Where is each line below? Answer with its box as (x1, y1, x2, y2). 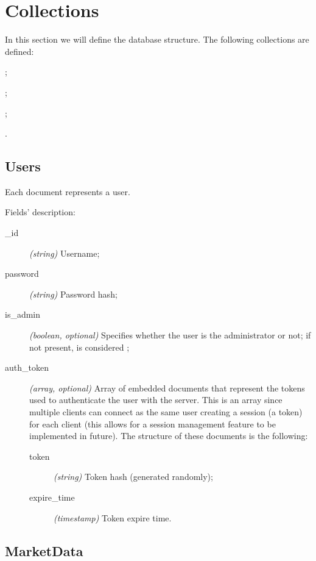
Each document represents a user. (5, 185, 130, 198)
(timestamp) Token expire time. (54, 511, 172, 524)
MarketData (5, 541, 83, 560)
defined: (5, 45, 34, 57)
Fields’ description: (5, 205, 75, 218)
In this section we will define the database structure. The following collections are (5, 33, 309, 46)
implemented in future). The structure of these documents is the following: (29, 429, 308, 442)
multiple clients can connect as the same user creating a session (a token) (29, 406, 303, 418)
